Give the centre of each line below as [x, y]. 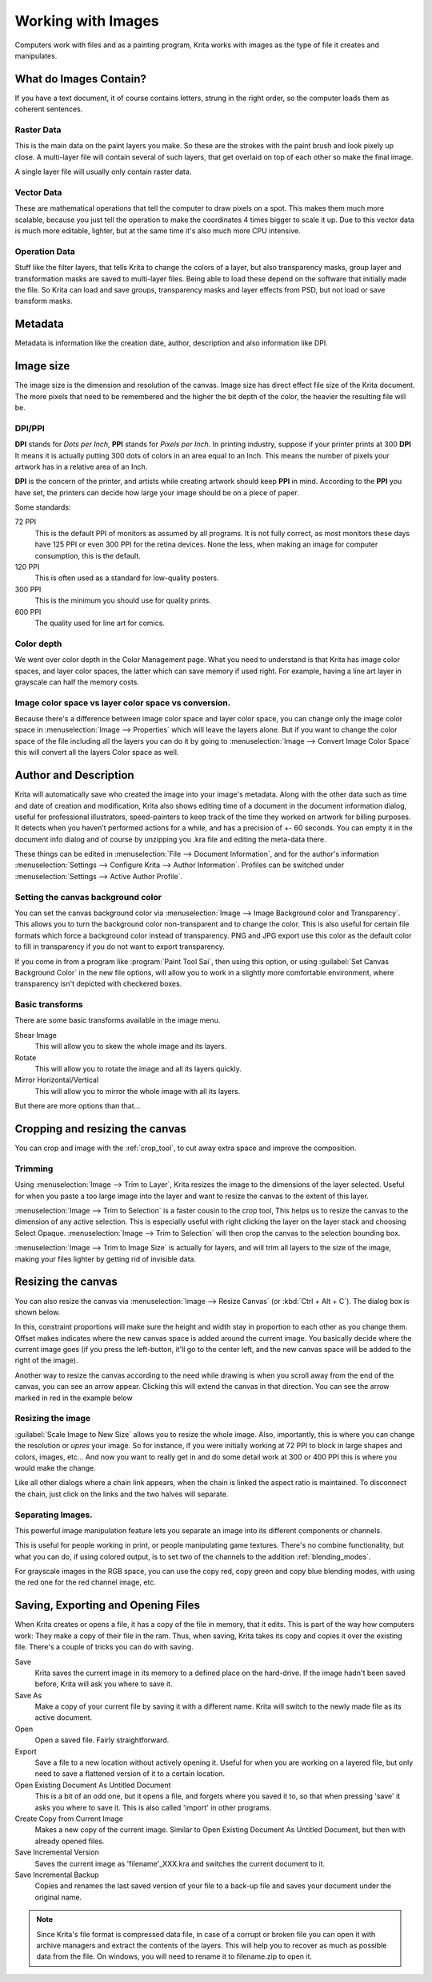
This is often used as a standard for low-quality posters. [127, 578]
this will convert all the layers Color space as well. [97, 753]
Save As [28, 1695]
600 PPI [28, 612]
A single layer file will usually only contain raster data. [103, 172]
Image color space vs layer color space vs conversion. [123, 703]
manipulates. [36, 55]
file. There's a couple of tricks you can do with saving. [104, 1647]
